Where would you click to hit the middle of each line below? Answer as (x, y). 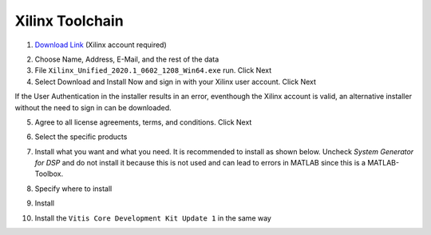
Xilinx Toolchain (69, 21)
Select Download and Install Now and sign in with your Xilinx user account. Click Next (176, 82)
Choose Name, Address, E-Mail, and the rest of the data (127, 59)
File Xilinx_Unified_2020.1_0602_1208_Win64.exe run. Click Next (153, 70)
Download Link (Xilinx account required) (101, 45)
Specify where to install (73, 189)
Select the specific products (81, 137)
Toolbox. (49, 174)
